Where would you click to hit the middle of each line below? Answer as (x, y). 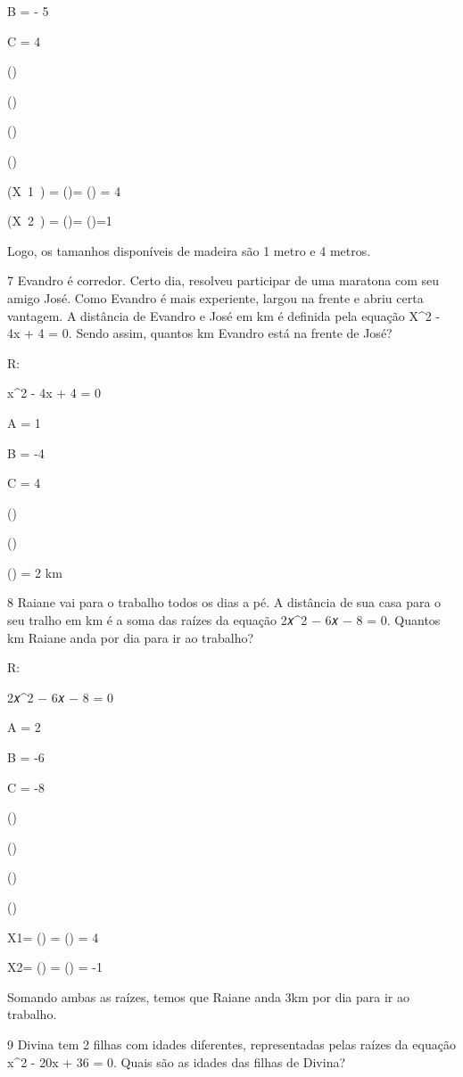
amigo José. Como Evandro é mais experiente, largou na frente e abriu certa (215, 297)
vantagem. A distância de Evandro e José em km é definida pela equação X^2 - (224, 315)
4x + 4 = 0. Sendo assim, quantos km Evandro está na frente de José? (200, 333)
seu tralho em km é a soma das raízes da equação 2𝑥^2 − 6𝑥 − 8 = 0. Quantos (224, 620)
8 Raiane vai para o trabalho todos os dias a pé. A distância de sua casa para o (224, 602)
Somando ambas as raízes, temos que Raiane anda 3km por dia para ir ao (208, 996)
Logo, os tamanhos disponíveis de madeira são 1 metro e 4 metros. (189, 250)
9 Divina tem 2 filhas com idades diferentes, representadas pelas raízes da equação (231, 1044)
